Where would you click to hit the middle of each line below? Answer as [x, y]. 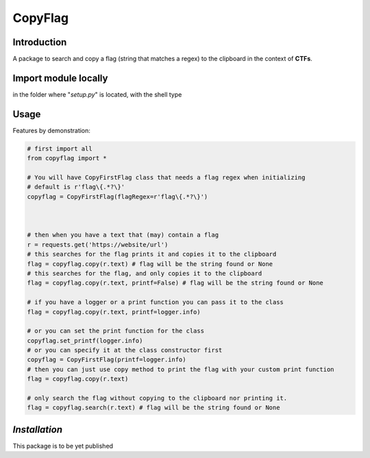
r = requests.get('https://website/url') [98, 244]
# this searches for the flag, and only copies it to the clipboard [145, 273]
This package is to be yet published [63, 446]
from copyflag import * [67, 158]
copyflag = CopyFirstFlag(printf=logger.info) [107, 360]
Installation [38, 430]
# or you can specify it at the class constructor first [125, 350]
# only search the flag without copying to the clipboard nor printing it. [157, 398]
